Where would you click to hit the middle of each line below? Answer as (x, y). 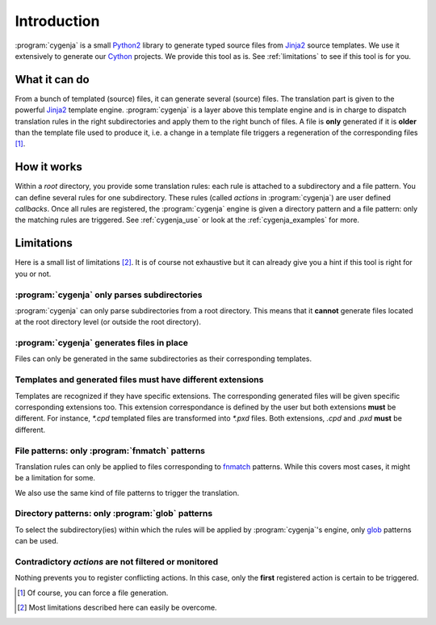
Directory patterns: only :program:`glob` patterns (114, 514)
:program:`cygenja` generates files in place (102, 343)
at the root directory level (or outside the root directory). (108, 322)
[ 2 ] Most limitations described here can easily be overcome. (117, 608)
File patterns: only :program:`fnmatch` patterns (110, 451)
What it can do (52, 80)
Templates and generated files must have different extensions (139, 380)
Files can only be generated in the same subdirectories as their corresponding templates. (163, 359)
